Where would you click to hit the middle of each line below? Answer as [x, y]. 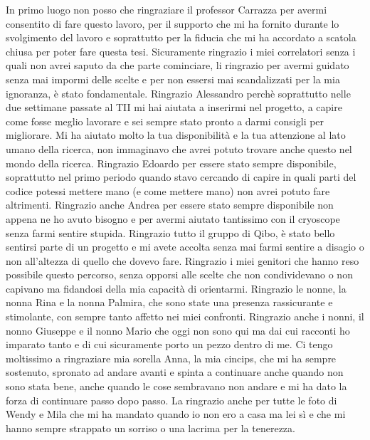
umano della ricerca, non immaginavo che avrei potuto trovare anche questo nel [179, 148]
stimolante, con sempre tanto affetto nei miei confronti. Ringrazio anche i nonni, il [185, 316]
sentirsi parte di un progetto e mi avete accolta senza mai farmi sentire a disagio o [185, 247]
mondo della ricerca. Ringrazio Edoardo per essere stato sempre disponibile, [171, 163]
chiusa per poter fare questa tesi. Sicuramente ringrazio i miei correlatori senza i [181, 51]
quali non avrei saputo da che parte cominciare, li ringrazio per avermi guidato [178, 65]
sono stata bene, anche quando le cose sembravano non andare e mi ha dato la [176, 386]
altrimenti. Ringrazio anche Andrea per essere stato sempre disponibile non [170, 205]
